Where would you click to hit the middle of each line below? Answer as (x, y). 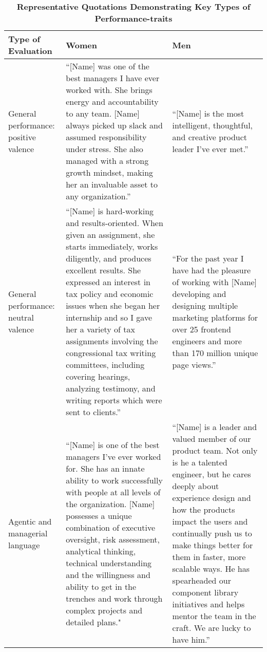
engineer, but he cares (212, 474)
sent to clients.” (93, 412)
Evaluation (30, 51)
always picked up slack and (114, 125)
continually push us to (212, 533)
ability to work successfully (114, 480)
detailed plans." (93, 622)
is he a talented (200, 462)
